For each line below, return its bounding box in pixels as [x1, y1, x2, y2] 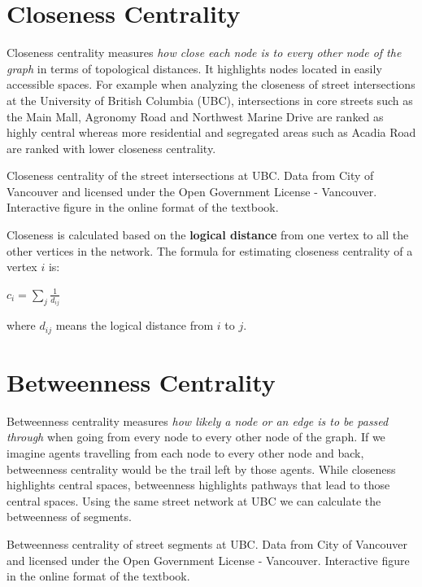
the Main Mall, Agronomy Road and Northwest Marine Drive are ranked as [7, 107, 384, 125]
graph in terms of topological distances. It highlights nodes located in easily [7, 59, 382, 77]
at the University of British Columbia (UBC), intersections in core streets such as [7, 91, 413, 108]
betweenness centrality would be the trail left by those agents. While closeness [7, 460, 396, 477]
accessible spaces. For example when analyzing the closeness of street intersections [7, 76, 415, 93]
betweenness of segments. [7, 508, 132, 525]
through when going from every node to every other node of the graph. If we [7, 428, 385, 445]
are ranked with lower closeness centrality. [7, 139, 216, 156]
